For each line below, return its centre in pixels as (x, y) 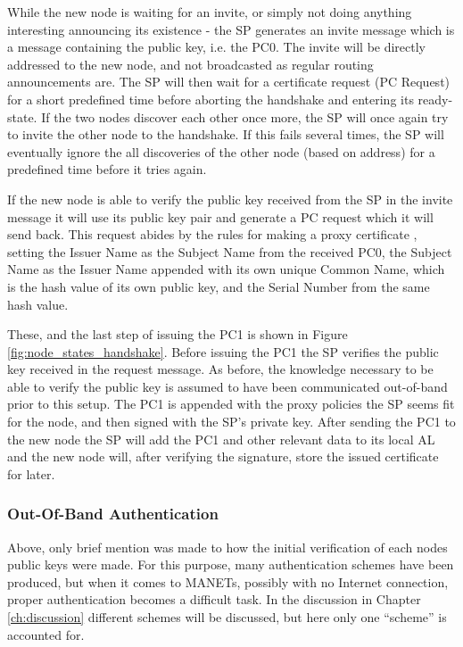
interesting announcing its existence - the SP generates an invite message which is (231, 29)
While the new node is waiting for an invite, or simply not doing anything (210, 12)
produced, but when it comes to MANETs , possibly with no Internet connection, (228, 581)
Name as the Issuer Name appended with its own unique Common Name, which (226, 269)
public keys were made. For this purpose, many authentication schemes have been (231, 564)
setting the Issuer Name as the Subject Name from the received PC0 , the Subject (230, 251)
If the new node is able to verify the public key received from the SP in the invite (230, 199)
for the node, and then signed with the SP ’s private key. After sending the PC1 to (231, 422)
